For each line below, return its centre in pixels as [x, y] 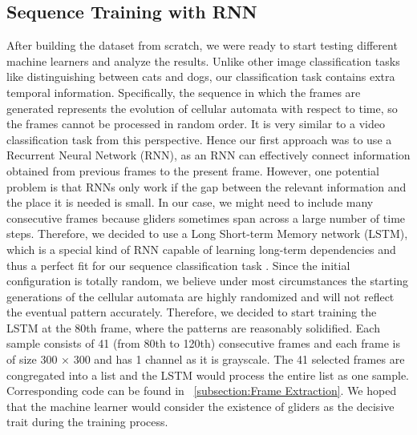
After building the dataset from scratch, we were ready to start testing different [202, 45]
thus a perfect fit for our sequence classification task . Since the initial [178, 265]
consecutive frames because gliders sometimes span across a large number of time [206, 217]
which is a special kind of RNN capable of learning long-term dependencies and [201, 249]
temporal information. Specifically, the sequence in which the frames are [184, 92]
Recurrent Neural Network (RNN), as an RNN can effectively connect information [208, 155]
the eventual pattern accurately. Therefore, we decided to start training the [192, 312]
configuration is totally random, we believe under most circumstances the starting [208, 281]
